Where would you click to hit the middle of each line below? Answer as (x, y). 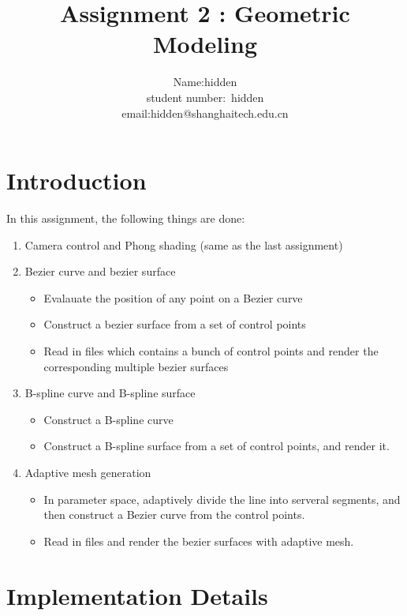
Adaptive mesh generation (88, 472)
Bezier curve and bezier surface (100, 271)
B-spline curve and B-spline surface (110, 393)
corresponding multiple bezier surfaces (136, 366)
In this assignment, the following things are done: (126, 218)
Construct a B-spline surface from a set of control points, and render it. (217, 446)
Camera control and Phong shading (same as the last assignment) (184, 244)
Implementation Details (137, 595)
